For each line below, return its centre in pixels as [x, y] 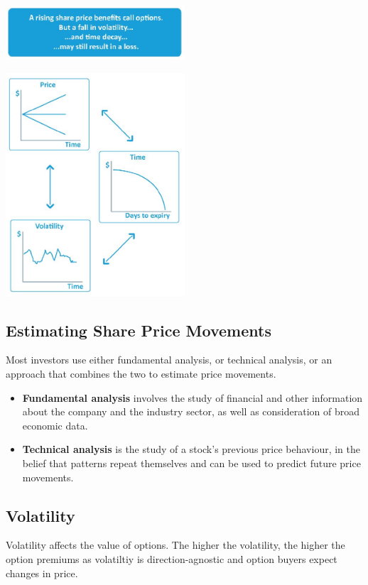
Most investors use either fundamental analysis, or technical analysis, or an [169, 360]
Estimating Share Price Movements [139, 330]
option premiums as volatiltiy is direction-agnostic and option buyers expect [172, 558]
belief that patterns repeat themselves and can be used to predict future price [191, 463]
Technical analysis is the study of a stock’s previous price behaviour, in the [191, 449]
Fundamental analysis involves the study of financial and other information [193, 397]
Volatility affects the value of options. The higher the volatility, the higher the [175, 545]
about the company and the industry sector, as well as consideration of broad [191, 411]
